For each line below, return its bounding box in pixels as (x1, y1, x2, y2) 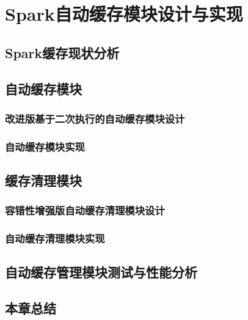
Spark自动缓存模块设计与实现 (5, 1, 243, 26)
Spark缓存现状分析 (5, 43, 120, 62)
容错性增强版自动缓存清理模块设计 (5, 203, 165, 218)
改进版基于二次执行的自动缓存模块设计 (5, 111, 185, 126)
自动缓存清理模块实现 (5, 231, 105, 246)
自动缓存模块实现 (5, 139, 85, 154)
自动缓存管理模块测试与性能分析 (5, 263, 197, 282)
